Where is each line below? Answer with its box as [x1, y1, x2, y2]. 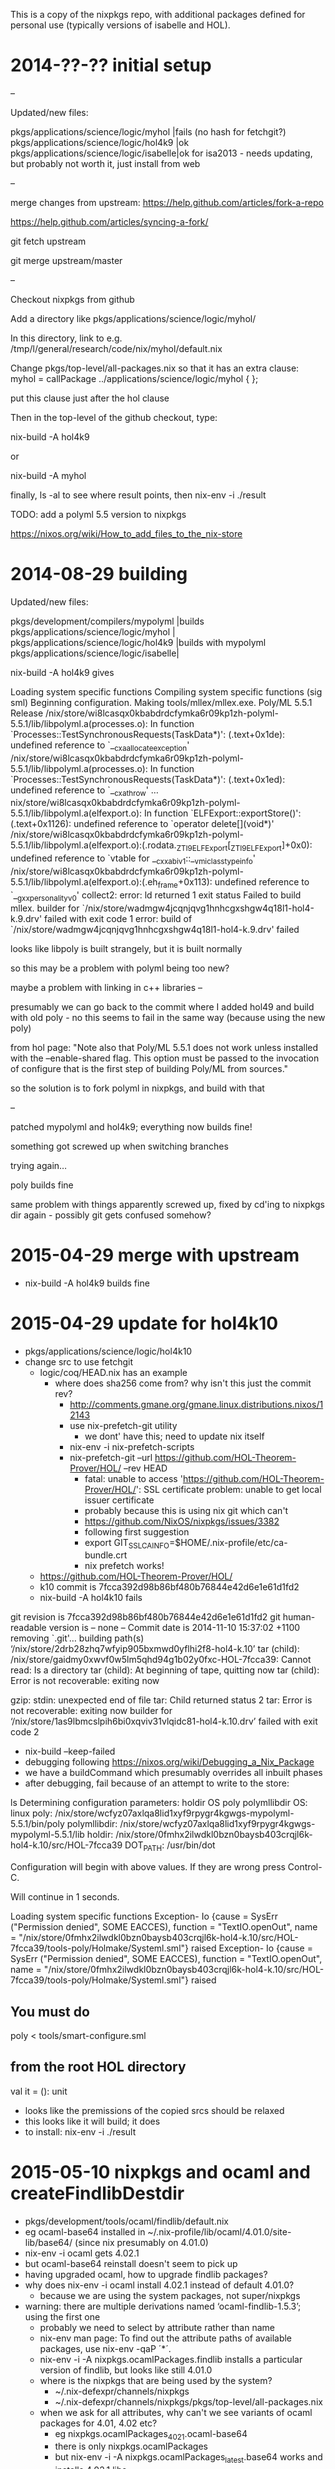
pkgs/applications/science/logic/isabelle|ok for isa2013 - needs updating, [10, 147, 313, 159]
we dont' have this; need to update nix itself [84, 1430, 265, 1442]
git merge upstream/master [10, 254, 123, 266]
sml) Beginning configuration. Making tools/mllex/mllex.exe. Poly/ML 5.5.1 [10, 696, 313, 708]
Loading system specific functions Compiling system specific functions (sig [10, 685, 323, 698]
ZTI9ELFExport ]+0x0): [230, 839, 313, 854]
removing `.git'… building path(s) [10, 1632, 145, 1644]
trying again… [10, 1159, 68, 1171]
